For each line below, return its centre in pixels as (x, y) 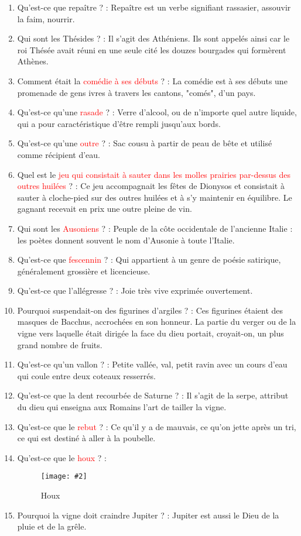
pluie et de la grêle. (52, 526)
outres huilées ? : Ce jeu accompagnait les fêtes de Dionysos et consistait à (151, 186)
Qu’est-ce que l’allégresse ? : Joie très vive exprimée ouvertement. (135, 291)
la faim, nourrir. (46, 18)
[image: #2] (64, 477)
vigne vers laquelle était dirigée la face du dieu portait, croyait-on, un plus (150, 333)
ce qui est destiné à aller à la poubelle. (86, 438)
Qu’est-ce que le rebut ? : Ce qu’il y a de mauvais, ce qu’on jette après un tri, (157, 426)
